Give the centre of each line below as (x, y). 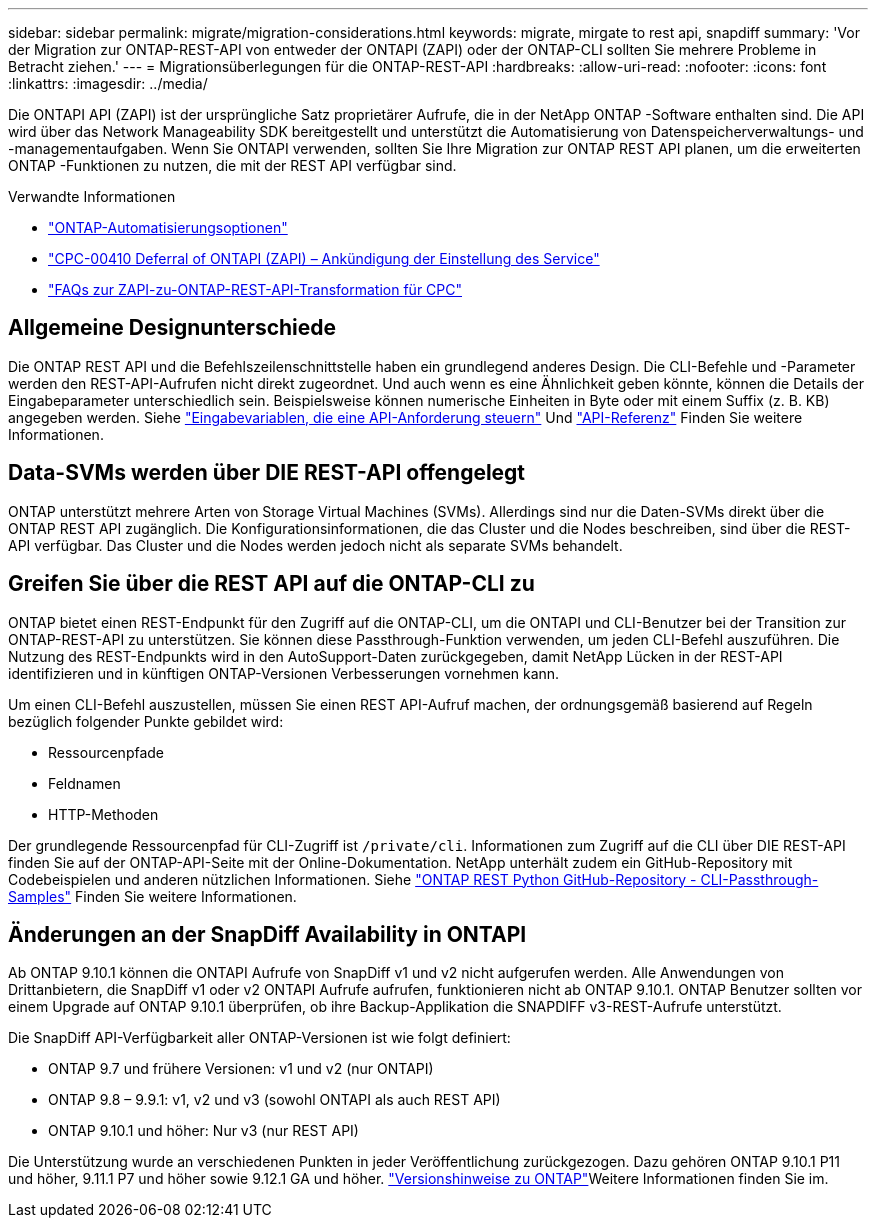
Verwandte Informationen (92, 196)
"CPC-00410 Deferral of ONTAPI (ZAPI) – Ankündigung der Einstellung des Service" (324, 258)
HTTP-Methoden (103, 814)
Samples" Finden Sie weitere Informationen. (152, 896)
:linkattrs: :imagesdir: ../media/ (108, 83)
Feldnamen (84, 783)
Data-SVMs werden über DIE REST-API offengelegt (267, 473)
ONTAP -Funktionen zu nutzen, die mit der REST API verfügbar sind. (232, 165)
